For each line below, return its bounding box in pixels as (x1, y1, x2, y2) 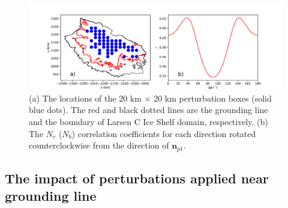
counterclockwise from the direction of (29, 139, 169, 151)
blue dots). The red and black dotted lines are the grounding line (29, 103, 268, 116)
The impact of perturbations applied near (5, 169, 269, 187)
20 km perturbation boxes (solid (154, 91, 272, 104)
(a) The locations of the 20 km (29, 91, 142, 104)
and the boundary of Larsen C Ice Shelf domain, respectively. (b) (29, 115, 268, 127)
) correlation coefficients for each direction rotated (71, 127, 256, 139)
